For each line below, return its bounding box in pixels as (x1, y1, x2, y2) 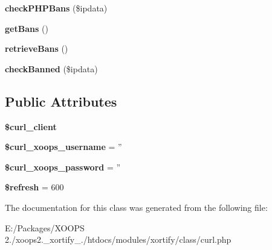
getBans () (5, 22, 48, 34)
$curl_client (5, 120, 57, 133)
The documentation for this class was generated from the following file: (5, 201, 268, 213)
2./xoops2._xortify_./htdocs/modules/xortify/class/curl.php (5, 233, 232, 246)
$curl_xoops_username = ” (5, 140, 122, 153)
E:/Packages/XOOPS (5, 221, 85, 234)
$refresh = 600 (5, 181, 64, 193)
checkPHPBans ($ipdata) (5, 2, 108, 14)
